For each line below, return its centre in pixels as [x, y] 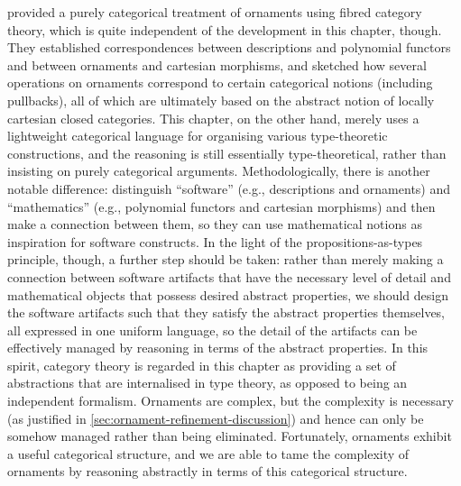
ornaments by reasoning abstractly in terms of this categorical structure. [207, 471]
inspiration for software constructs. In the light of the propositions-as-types [215, 241]
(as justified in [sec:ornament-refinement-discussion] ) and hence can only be [216, 418]
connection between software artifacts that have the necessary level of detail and [229, 276]
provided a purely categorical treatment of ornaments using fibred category [215, 12]
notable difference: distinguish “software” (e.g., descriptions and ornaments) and [229, 188]
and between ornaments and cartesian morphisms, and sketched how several [217, 64]
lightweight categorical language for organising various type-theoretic [198, 136]
